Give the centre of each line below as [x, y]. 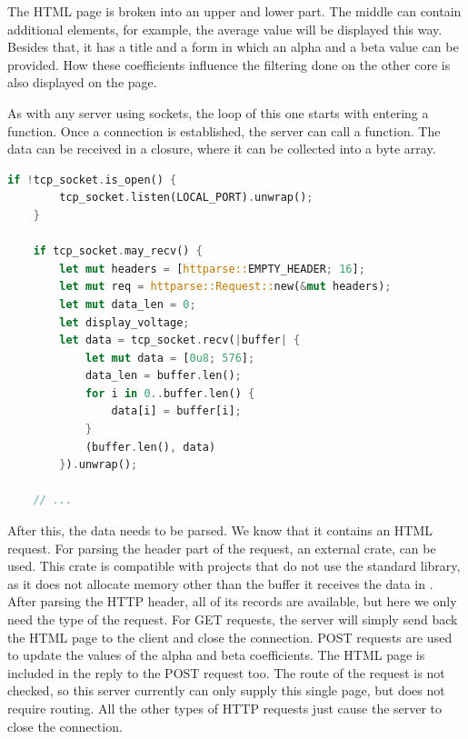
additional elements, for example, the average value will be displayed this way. [225, 29]
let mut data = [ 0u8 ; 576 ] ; [170, 358]
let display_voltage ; [124, 322]
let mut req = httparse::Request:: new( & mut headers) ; [225, 287]
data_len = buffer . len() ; [163, 376]
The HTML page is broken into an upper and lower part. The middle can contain [234, 11]
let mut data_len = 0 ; [128, 304]
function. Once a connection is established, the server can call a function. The [224, 130]
